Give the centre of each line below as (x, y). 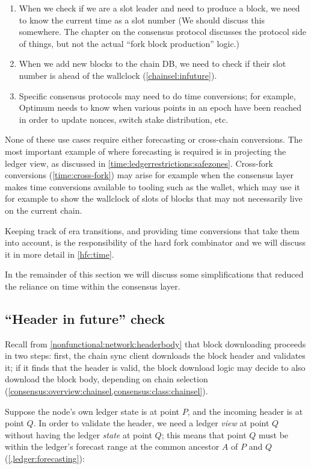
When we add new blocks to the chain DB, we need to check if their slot (152, 64)
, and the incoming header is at (245, 411)
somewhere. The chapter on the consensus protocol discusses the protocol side (162, 32)
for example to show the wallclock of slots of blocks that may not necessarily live (154, 198)
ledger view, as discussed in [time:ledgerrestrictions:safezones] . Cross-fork (139, 163)
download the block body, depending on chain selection (106, 379)
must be (274, 434)
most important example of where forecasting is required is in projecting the (146, 151)
